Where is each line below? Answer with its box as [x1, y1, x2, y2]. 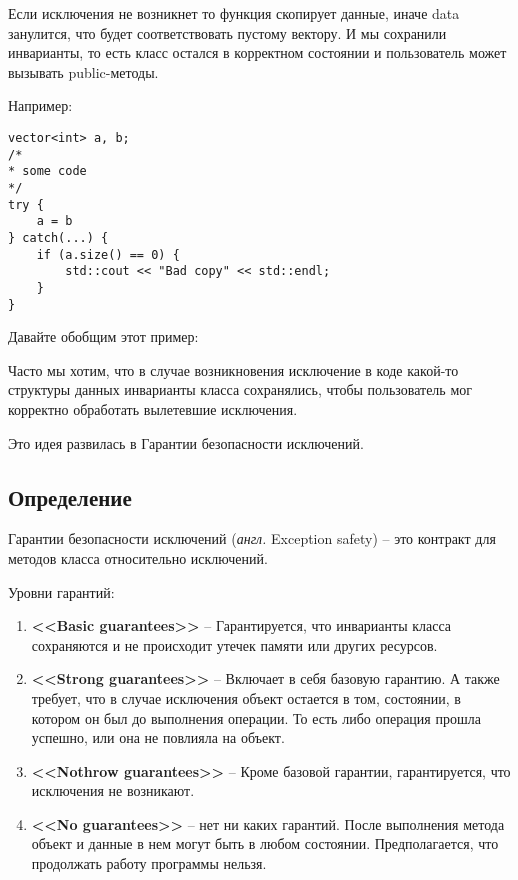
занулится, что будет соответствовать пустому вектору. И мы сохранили [8, 22, 447, 43]
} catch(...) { [8, 230, 109, 245]
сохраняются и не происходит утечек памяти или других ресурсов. [31, 634, 438, 655]
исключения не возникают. [31, 780, 195, 801]
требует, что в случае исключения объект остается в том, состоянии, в [31, 687, 461, 708]
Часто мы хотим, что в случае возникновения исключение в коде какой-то [8, 359, 459, 380]
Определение [8, 481, 132, 512]
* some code [8, 164, 87, 179]
